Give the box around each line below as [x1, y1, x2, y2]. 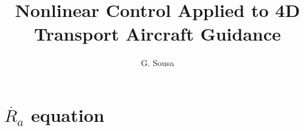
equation [30, 102, 105, 127]
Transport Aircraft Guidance [33, 21, 282, 46]
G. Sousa [140, 56, 174, 69]
